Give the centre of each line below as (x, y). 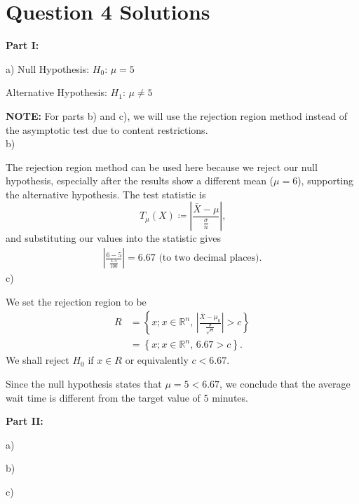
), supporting (326, 181)
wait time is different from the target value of (103, 397)
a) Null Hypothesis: (48, 68)
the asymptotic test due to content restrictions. (107, 129)
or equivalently (157, 360)
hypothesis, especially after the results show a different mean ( (140, 181)
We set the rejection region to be (76, 301)
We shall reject (38, 360)
